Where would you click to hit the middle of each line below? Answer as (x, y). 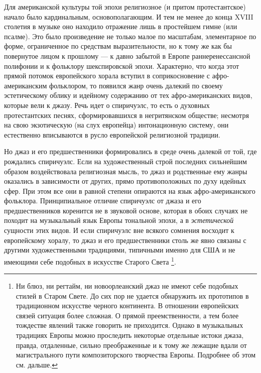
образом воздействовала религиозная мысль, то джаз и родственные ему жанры (126, 171)
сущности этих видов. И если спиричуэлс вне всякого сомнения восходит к (119, 230)
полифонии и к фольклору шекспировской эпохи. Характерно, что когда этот (122, 66)
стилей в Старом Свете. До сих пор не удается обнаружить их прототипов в (132, 295)
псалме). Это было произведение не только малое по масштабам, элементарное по (130, 36)
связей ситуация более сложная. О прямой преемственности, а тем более (127, 315)
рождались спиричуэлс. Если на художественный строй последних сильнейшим (125, 161)
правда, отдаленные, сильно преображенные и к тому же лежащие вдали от (131, 345)
